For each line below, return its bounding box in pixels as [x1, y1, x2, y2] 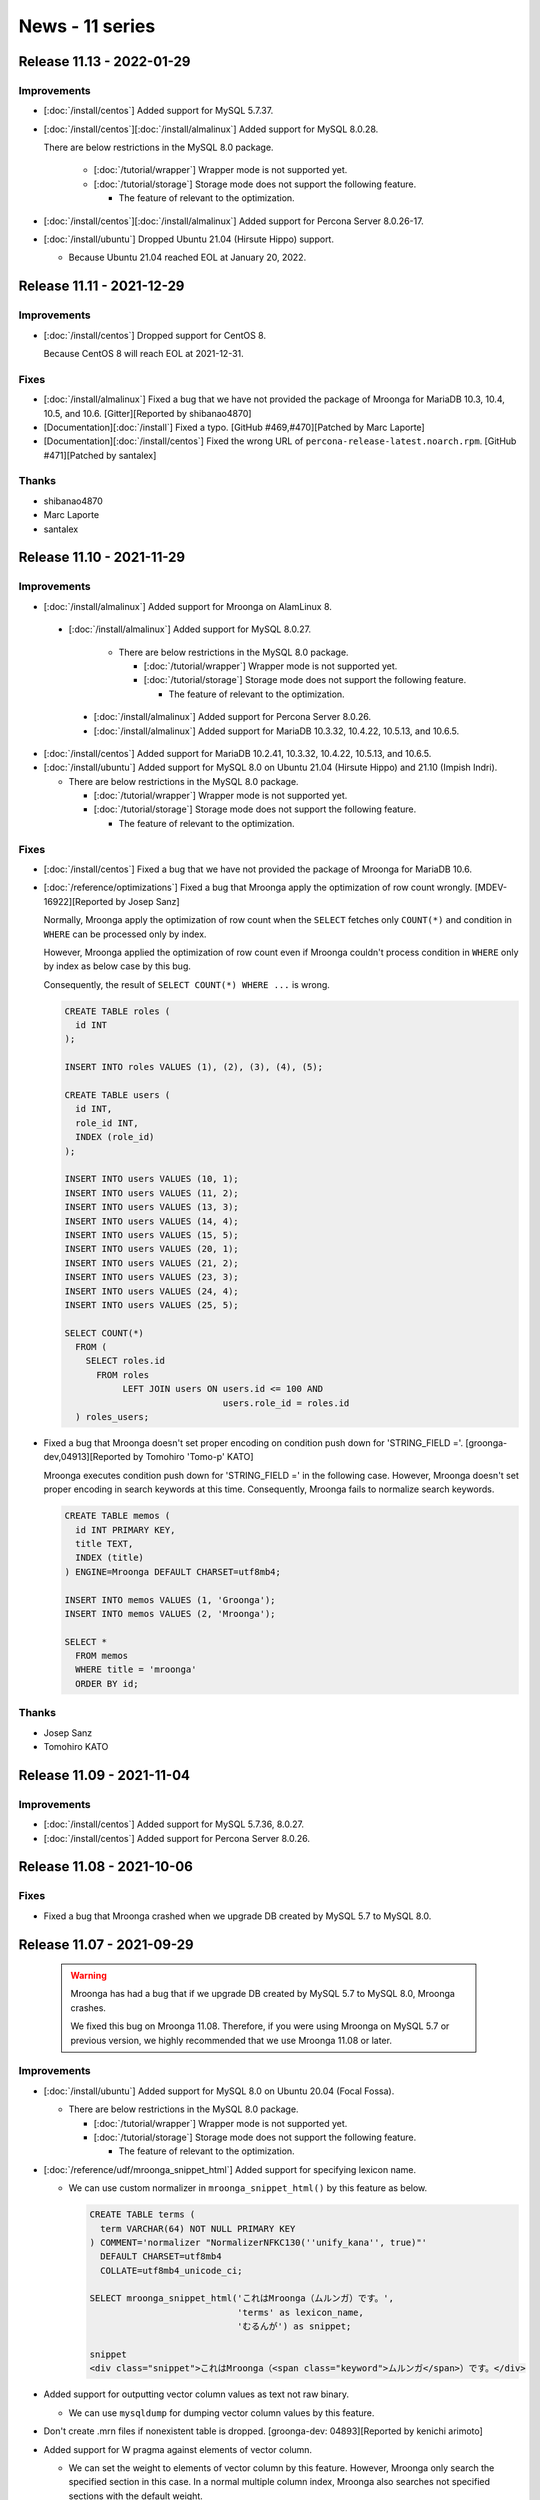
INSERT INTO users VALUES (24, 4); [64, 1285, 239, 1297]
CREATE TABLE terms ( [89, 2209, 196, 2220]
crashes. [70, 2001, 107, 2014]
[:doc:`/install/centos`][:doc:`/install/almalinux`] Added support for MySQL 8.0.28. [43, 123, 379, 135]
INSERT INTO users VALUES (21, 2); [64, 1257, 239, 1269]
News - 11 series [18, 15, 156, 37]
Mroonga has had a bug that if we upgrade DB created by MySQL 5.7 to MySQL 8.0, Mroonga [70, 1988, 455, 2000]
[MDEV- [474, 881, 508, 894]
